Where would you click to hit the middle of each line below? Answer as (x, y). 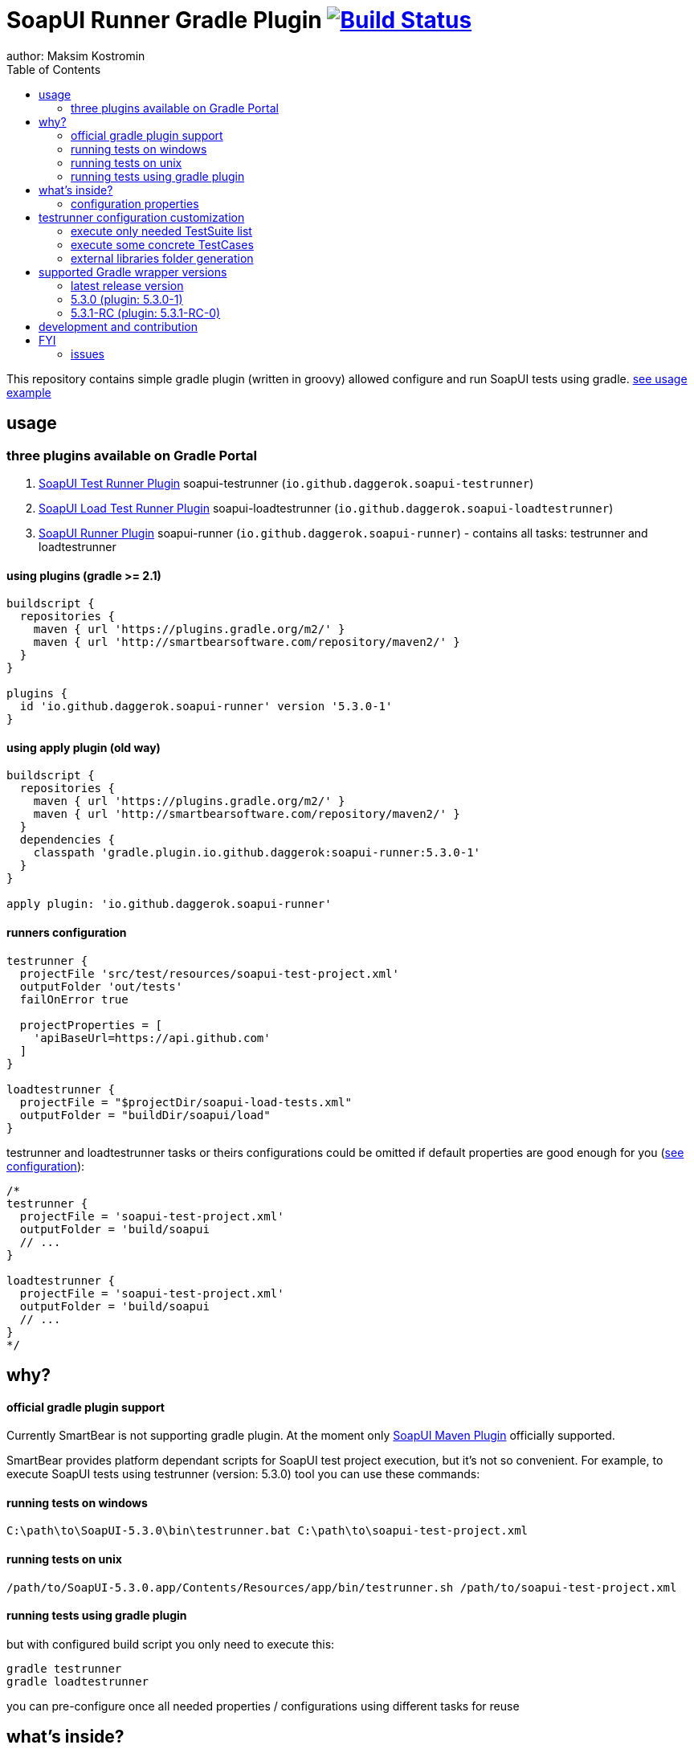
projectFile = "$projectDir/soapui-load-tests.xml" (186, 1102)
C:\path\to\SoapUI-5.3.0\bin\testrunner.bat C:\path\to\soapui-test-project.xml (267, 1531)
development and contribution (118, 326)
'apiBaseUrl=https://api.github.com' (152, 1038)
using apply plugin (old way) (84, 747)
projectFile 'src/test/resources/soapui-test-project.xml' (209, 973)
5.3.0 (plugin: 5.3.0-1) (127, 299)
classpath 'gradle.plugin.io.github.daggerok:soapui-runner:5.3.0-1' (257, 853)
